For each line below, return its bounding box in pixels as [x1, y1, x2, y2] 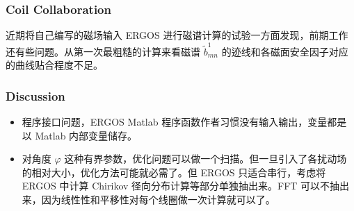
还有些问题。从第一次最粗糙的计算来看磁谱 [6, 44, 200, 58]
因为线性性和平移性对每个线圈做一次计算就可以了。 [41, 192, 275, 206]
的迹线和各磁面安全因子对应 [221, 44, 348, 58]
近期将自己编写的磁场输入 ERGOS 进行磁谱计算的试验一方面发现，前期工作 [6, 28, 348, 42]
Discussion [6, 87, 65, 104]
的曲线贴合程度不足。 [6, 58, 103, 72]
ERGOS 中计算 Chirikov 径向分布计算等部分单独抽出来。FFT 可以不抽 [22, 178, 340, 193]
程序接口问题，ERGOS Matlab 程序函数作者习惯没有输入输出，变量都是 [22, 114, 347, 128]
